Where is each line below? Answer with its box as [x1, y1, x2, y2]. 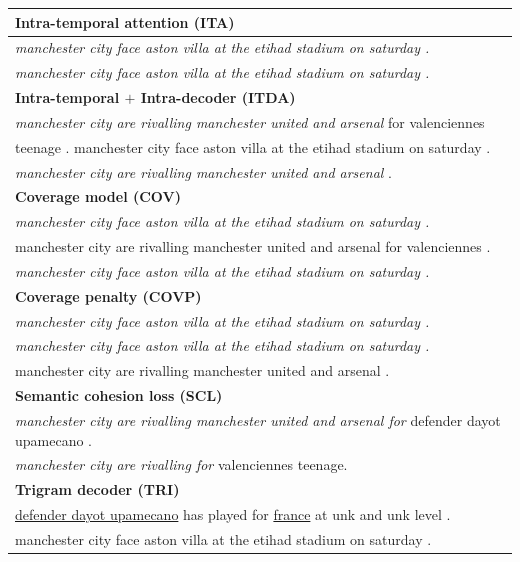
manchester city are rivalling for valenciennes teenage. [15, 454, 348, 475]
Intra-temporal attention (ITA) [15, 11, 235, 32]
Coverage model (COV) [15, 186, 181, 207]
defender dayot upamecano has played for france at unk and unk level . [15, 504, 451, 525]
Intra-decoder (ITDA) [140, 87, 296, 108]
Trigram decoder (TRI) [15, 479, 180, 500]
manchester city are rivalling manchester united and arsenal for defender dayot [15, 410, 501, 430]
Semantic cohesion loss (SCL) [15, 385, 223, 406]
